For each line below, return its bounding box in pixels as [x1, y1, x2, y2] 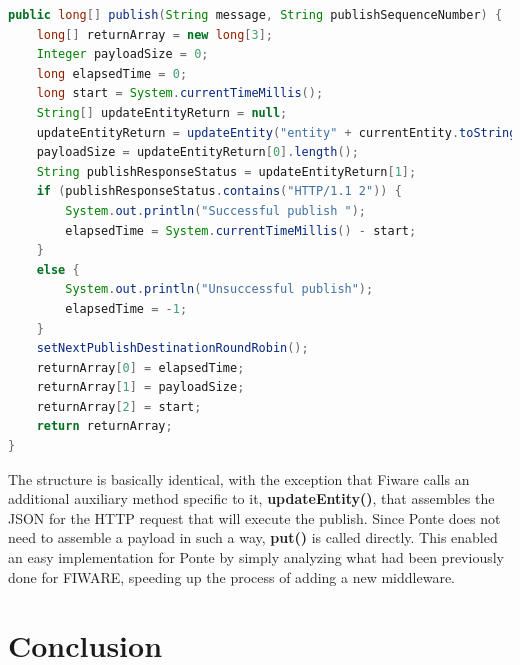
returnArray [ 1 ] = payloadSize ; [36, 380, 245, 395]
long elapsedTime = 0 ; [36, 66, 188, 81]
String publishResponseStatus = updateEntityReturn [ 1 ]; [36, 164, 417, 179]
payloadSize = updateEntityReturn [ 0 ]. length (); [36, 145, 359, 160]
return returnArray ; [36, 419, 173, 434]
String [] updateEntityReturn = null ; [36, 105, 288, 120]
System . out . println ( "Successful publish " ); [65, 203, 367, 218]
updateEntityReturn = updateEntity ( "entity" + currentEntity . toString [36, 125, 517, 140]
